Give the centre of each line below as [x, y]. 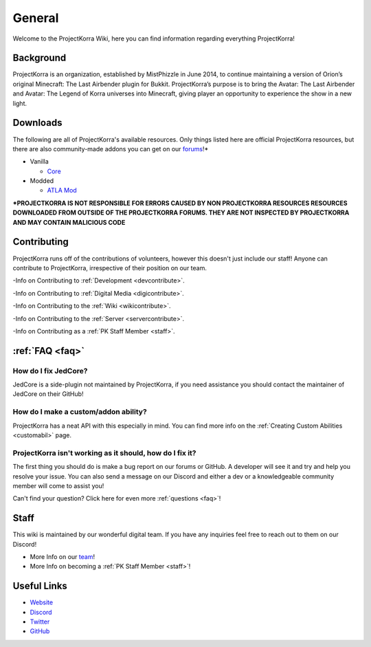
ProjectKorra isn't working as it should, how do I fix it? [104, 452]
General [36, 18]
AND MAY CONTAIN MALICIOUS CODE [69, 222]
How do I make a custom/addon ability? [80, 412]
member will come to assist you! [58, 485]
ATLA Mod [62, 190]
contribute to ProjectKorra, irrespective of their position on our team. [110, 267]
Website [42, 602]
